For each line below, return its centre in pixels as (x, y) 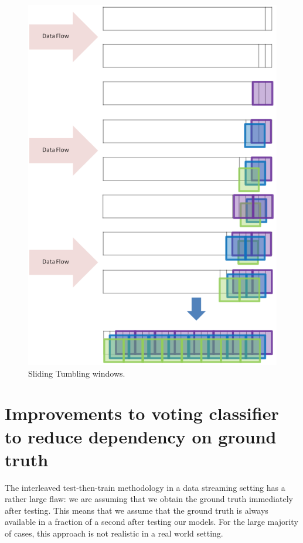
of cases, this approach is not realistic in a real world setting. (114, 533)
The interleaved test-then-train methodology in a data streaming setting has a (145, 487)
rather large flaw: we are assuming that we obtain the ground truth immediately (149, 499)
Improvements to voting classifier (142, 413)
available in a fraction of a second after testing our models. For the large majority (151, 522)
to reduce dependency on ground (141, 436)
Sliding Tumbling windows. (77, 373)
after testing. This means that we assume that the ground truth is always (137, 510)
